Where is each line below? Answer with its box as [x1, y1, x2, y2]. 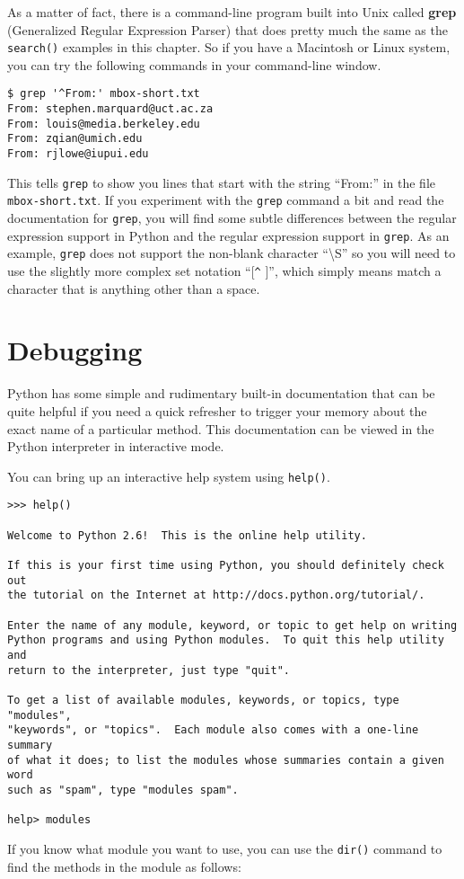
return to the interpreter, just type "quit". [7, 663, 290, 677]
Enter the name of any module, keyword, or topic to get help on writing [7, 618, 458, 632]
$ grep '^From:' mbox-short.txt [7, 87, 200, 101]
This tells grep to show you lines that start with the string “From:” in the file [7, 173, 436, 191]
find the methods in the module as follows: [7, 857, 241, 875]
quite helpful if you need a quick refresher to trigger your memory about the [7, 401, 427, 420]
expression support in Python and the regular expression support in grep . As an [7, 226, 450, 244]
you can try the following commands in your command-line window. [7, 55, 381, 74]
